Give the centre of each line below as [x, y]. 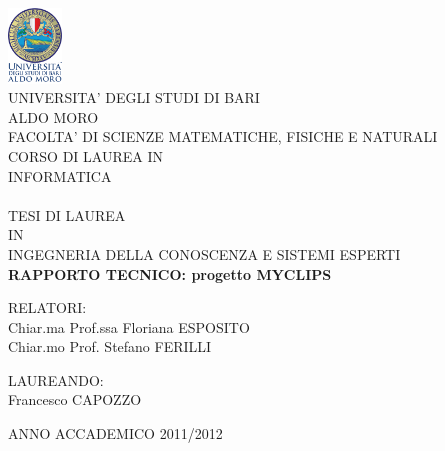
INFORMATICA [60, 175]
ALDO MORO [53, 116]
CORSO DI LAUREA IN [85, 155]
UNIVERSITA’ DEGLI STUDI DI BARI [134, 97]
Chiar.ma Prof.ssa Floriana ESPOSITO [129, 326]
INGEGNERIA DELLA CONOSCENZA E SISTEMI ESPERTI [204, 253]
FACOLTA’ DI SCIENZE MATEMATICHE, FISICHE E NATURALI [223, 136]
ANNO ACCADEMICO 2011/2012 [115, 433]
